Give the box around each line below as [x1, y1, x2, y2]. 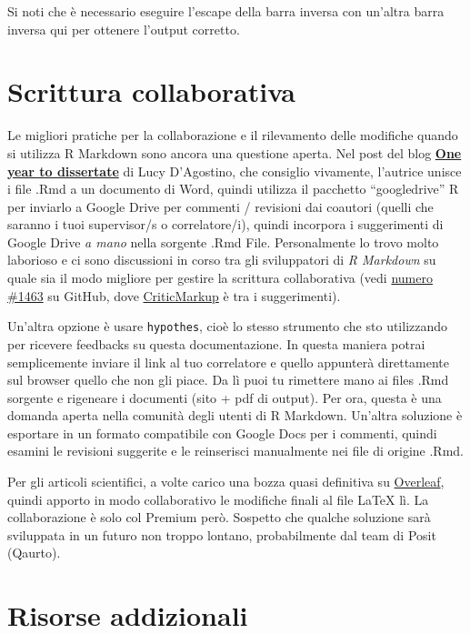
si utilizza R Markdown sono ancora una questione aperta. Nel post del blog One [7, 143, 462, 162]
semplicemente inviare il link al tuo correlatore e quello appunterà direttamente [7, 352, 450, 371]
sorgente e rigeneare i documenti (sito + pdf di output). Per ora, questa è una [7, 387, 442, 407]
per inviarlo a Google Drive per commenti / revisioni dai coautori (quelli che [7, 196, 434, 216]
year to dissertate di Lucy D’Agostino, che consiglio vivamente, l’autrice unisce [7, 161, 462, 180]
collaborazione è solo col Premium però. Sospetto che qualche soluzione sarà [7, 508, 431, 527]
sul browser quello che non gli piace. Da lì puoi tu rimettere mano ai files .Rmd [7, 370, 449, 389]
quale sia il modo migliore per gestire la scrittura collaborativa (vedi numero [7, 268, 433, 287]
